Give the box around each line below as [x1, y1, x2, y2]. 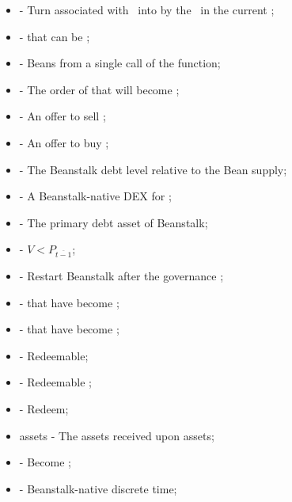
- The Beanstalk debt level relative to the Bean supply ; [19, 161, 287, 177]
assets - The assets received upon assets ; [19, 427, 214, 443]
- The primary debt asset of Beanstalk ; [19, 214, 208, 230]
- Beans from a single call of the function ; [19, 55, 221, 71]
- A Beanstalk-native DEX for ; [19, 188, 172, 204]
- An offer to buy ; [19, 134, 109, 150]
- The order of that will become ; [19, 81, 180, 97]
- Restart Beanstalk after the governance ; [19, 268, 224, 284]
